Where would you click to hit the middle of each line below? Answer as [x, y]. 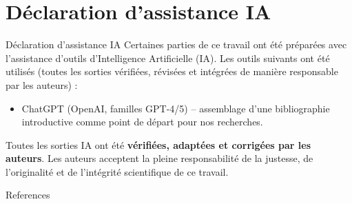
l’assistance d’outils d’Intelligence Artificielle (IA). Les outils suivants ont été [168, 58]
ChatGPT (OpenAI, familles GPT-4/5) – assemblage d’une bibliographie [176, 108]
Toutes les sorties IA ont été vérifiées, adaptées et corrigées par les [158, 144]
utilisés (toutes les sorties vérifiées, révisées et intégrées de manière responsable [172, 71]
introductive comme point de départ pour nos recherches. [142, 122]
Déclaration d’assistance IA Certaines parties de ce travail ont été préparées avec [176, 44]
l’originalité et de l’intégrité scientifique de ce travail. [117, 171]
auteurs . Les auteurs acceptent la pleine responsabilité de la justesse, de [159, 158]
